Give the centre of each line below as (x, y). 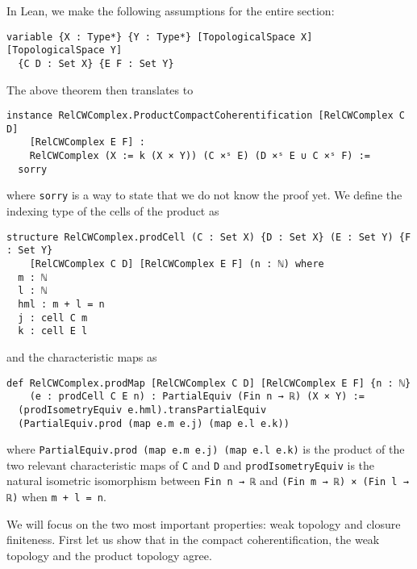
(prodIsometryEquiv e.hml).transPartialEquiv (142, 410)
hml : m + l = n (61, 304)
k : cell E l (53, 331)
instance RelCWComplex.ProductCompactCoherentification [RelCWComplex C (206, 116)
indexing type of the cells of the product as (113, 211)
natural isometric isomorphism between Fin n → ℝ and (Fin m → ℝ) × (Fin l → (208, 481)
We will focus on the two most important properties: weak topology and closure (204, 523)
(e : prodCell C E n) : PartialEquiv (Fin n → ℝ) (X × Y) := (197, 397)
